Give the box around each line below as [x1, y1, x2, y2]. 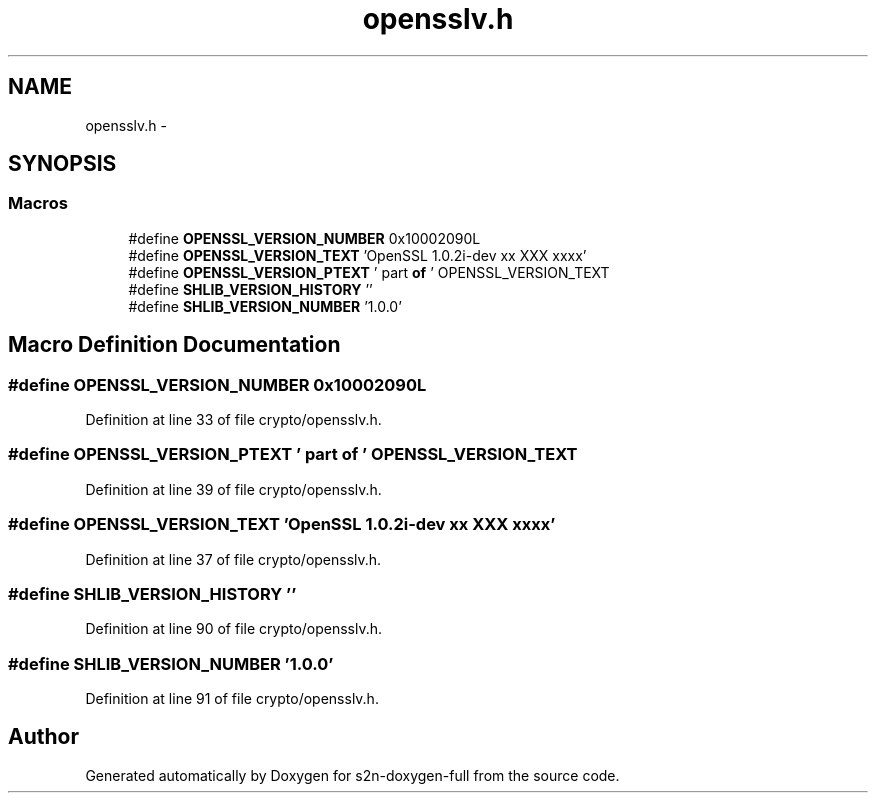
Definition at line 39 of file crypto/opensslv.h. [85, 480, 382, 498]
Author [8, 724, 79, 750]
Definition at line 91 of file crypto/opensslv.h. [85, 690, 379, 708]
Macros [8, 193, 68, 214]
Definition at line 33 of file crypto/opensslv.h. [85, 411, 382, 429]
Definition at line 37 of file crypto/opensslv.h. [85, 550, 382, 568]
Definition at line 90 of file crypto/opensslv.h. [85, 620, 383, 638]
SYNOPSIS [8, 151, 117, 177]
